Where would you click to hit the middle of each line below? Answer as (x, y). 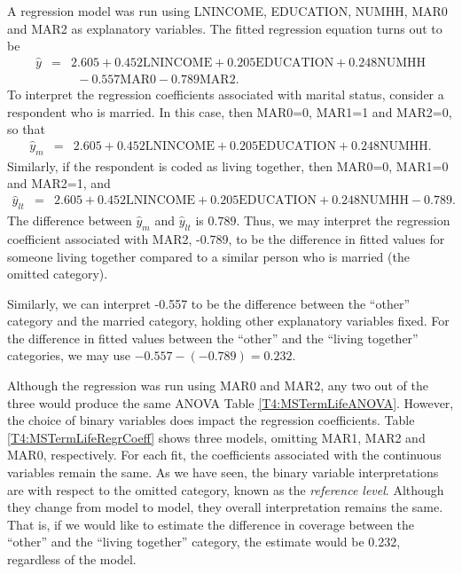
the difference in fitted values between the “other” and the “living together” (213, 338)
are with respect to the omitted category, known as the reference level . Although (226, 489)
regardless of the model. (72, 559)
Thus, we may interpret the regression (347, 220)
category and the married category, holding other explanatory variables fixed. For (228, 321)
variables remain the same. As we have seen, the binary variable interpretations (223, 472)
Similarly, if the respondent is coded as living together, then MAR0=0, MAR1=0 (228, 165)
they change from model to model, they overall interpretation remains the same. (225, 507)
